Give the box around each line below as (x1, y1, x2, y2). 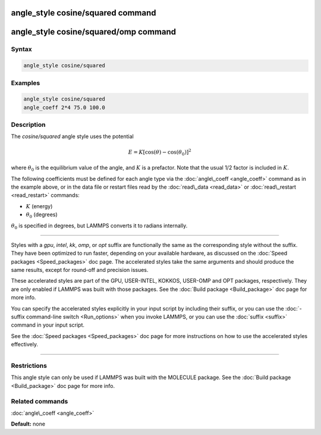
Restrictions (11, 361, 48, 370)
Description (11, 121, 46, 129)
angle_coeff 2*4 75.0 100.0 (23, 104, 105, 111)
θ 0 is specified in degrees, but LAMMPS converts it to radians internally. (11, 222, 188, 230)
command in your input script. (11, 321, 85, 328)
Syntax (11, 45, 32, 54)
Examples (11, 79, 40, 87)
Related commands (11, 397, 68, 405)
